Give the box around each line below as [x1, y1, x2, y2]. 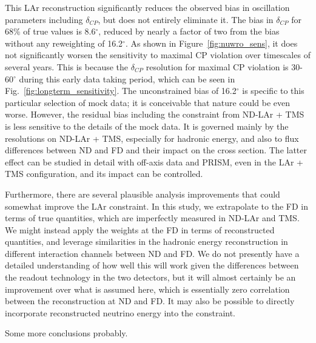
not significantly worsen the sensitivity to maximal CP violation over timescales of [5, 48, 311, 61]
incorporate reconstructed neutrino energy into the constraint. [5, 306, 236, 319]
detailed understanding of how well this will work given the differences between [5, 259, 299, 271]
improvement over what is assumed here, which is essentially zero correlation [5, 282, 290, 295]
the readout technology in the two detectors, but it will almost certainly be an [5, 271, 296, 284]
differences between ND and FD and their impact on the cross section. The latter [5, 144, 307, 156]
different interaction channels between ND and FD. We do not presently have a [5, 247, 300, 259]
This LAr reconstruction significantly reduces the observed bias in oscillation [5, 1, 290, 13]
